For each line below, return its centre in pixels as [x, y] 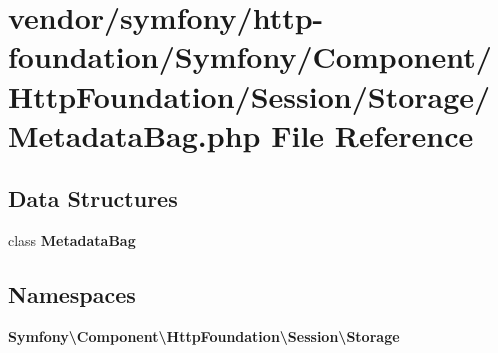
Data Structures [93, 198]
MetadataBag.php [134, 134]
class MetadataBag [72, 240]
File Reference [372, 134]
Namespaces [72, 294]
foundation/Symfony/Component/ [250, 56]
